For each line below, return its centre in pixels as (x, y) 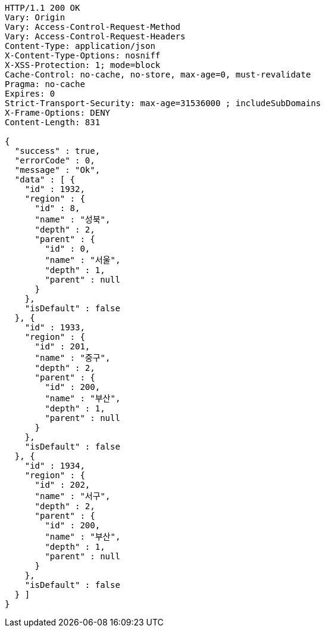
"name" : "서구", (73, 496)
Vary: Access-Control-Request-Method (93, 27)
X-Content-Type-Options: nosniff (83, 55)
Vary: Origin (35, 17)
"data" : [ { (45, 179)
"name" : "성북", (73, 219)
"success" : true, (57, 151)
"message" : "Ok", (57, 170)
